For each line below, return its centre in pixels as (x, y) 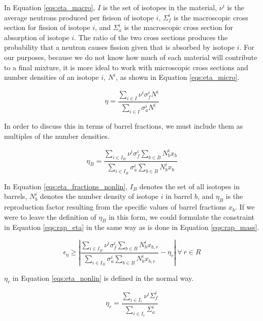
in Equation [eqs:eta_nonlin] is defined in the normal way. (103, 278)
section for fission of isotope (47, 27)
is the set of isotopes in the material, (160, 7)
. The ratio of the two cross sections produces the (151, 37)
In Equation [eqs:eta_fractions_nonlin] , (66, 186)
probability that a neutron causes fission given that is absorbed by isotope (120, 47)
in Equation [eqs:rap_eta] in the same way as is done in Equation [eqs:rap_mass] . (132, 227)
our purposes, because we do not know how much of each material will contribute (131, 57)
